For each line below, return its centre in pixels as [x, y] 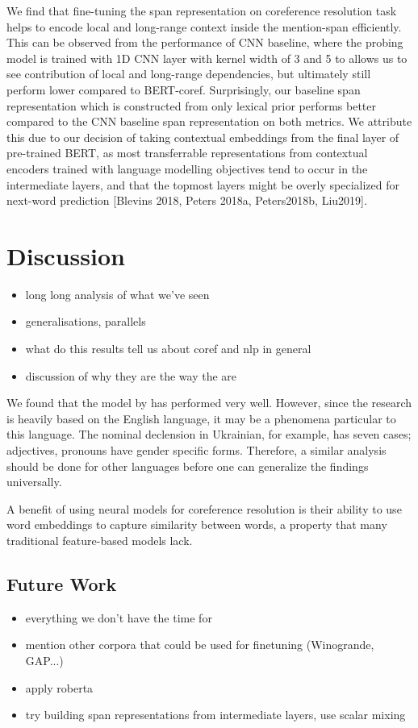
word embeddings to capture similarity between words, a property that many [197, 524]
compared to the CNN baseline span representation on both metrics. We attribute [209, 121]
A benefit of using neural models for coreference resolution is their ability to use [204, 508]
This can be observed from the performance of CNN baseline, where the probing [205, 42]
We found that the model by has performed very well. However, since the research [209, 403]
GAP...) [44, 660]
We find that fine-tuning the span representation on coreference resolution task [202, 10]
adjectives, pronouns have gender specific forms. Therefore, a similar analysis [196, 450]
